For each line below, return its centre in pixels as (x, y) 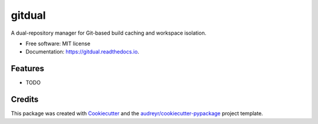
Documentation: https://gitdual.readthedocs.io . (82, 52)
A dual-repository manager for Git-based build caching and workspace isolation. (109, 33)
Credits (25, 100)
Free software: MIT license (58, 43)
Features (27, 68)
